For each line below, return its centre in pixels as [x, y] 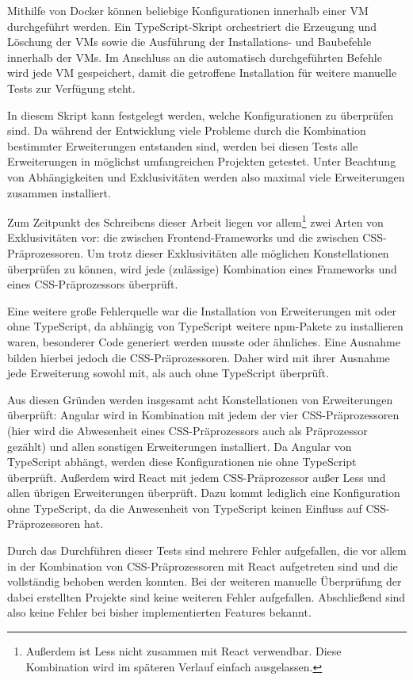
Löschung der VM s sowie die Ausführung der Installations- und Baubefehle [189, 42]
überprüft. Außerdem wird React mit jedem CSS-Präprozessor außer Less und [197, 477]
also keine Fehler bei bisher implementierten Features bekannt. [159, 612]
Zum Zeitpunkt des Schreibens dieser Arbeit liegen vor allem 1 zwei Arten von [195, 221]
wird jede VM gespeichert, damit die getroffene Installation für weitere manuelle [202, 73]
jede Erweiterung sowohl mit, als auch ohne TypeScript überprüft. [168, 373]
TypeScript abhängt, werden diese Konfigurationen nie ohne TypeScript [182, 462]
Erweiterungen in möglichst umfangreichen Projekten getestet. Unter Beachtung [202, 161]
